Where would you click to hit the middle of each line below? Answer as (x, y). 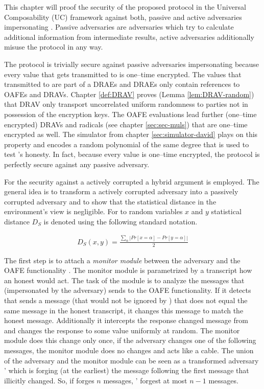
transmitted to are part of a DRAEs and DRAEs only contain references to (122, 84)
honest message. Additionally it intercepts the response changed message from (126, 320)
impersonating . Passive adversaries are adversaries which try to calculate (119, 27)
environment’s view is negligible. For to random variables (93, 211)
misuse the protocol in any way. (54, 47)
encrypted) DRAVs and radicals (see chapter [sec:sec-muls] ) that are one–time (126, 124)
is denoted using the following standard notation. (121, 221)
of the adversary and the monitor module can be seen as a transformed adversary (131, 360)
